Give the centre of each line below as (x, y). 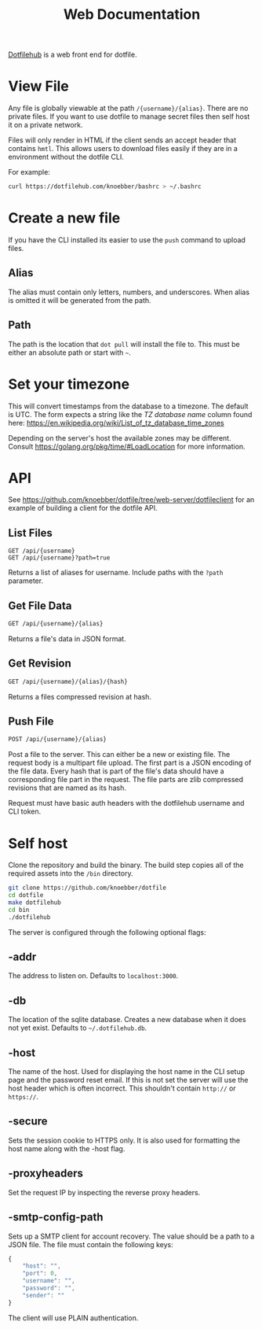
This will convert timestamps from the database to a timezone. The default (128, 406)
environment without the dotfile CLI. (66, 157)
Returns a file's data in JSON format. (67, 638)
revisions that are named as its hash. (67, 788)
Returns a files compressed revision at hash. (80, 696)
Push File (31, 722)
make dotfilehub (35, 903)
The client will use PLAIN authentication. (73, 1318)
